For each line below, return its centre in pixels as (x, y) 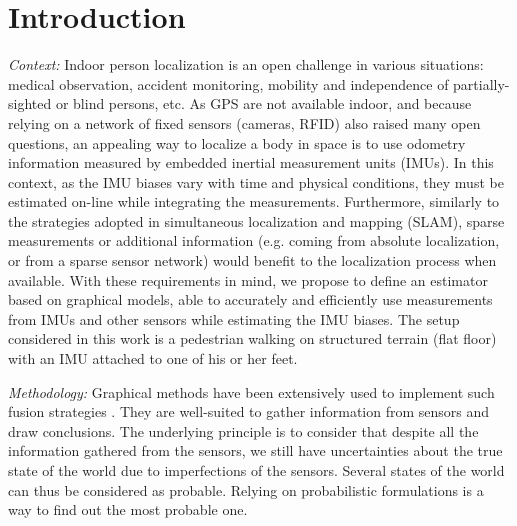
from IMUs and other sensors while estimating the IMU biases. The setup (234, 318)
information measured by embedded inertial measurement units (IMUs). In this (251, 162)
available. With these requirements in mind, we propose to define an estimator (248, 279)
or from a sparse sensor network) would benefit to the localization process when (252, 260)
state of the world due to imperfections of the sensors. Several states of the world (256, 470)
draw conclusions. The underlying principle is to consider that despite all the (243, 430)
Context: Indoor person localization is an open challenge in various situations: (246, 64)
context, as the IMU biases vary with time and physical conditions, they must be (256, 181)
